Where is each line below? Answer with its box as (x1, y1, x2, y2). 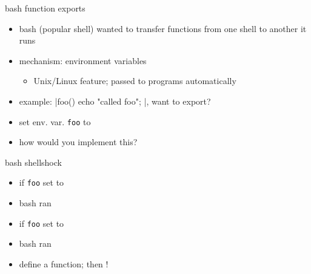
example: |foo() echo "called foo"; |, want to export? (19, 94, 211, 107)
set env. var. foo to (19, 115, 91, 128)
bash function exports (5, 2, 85, 14)
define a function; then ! (19, 257, 109, 270)
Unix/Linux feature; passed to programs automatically (33, 74, 236, 87)
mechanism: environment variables (19, 54, 147, 67)
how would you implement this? (19, 135, 138, 148)
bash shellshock (5, 155, 62, 168)
